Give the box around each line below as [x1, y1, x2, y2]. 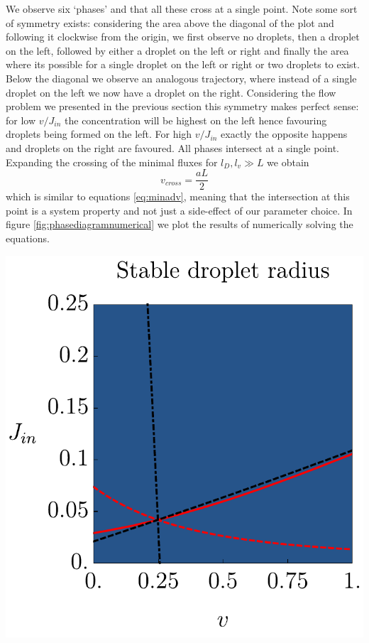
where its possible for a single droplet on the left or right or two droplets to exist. [6, 57, 360, 72]
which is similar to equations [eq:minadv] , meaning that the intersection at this [6, 189, 350, 204]
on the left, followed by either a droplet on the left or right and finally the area [6, 43, 349, 58]
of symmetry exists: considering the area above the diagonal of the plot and [6, 15, 334, 30]
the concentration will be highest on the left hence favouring [65, 112, 327, 127]
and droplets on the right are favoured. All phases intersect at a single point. [6, 140, 339, 155]
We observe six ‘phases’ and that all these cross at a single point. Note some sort [6, 1, 358, 16]
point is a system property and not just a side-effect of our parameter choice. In [6, 202, 353, 217]
